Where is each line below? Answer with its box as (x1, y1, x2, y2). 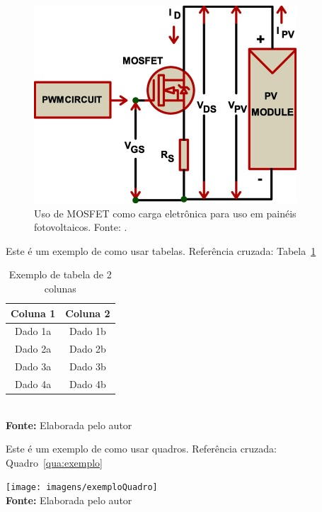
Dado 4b (69, 376, 106, 391)
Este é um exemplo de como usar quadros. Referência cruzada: (6, 441, 277, 456)
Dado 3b (69, 359, 106, 374)
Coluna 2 (65, 305, 110, 320)
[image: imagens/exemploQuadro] (6, 482, 158, 493)
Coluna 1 (11, 305, 56, 320)
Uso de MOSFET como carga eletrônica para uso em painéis (34, 205, 297, 220)
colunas (44, 280, 76, 295)
